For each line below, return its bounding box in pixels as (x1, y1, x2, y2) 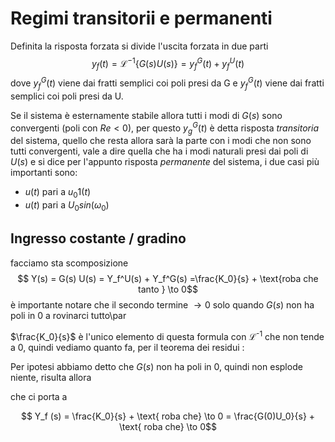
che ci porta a (10, 391, 68, 403)
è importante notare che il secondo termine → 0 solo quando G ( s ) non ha (10, 298, 315, 311)
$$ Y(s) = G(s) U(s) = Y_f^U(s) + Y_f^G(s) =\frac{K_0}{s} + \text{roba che (17, 272, 319, 284)
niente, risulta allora (10, 372, 92, 384)
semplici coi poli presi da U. (10, 90, 124, 102)
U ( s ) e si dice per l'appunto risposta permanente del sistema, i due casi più (10, 156, 320, 168)
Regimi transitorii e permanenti (10, 7, 273, 30)
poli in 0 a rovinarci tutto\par (10, 309, 127, 321)
